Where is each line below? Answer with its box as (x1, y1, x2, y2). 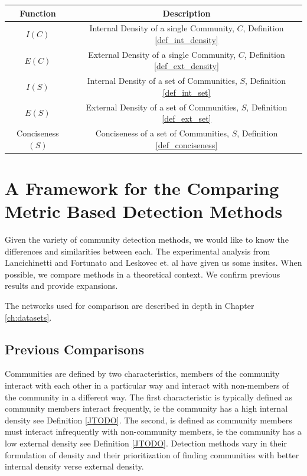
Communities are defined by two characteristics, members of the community (5, 367, 280, 380)
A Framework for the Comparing (5, 175, 279, 200)
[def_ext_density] (154, 60, 219, 72)
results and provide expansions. (5, 279, 118, 292)
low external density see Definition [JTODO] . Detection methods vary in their (5, 437, 287, 449)
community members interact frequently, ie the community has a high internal (5, 402, 288, 415)
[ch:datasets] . (5, 311, 52, 323)
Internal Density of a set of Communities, (87, 74, 237, 87)
